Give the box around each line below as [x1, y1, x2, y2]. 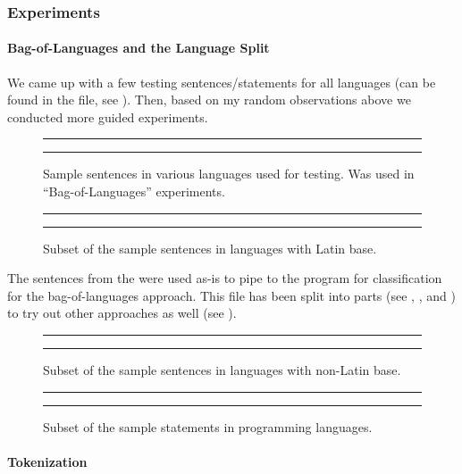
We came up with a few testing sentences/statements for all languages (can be [7, 72, 436, 91]
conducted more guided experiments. [7, 107, 208, 126]
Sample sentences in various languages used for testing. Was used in [43, 164, 415, 183]
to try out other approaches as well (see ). [7, 304, 237, 322]
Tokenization [7, 452, 88, 470]
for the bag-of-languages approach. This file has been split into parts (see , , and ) [7, 286, 456, 304]
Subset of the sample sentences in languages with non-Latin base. [43, 360, 401, 378]
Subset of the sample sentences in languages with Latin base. [43, 238, 377, 257]
